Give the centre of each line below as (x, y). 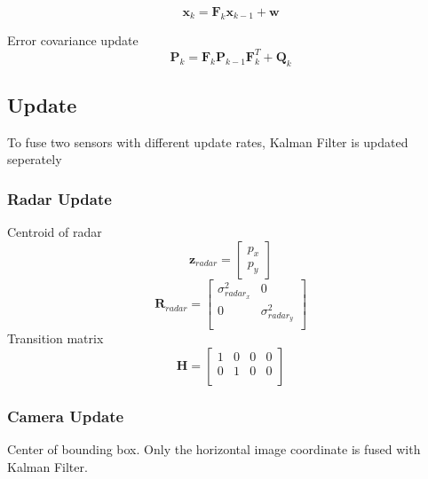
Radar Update (59, 199)
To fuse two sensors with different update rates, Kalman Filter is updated (208, 141)
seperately (35, 159)
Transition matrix (55, 338)
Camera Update (66, 416)
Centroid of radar (55, 232)
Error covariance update (73, 39)
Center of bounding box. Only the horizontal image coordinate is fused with (214, 449)
